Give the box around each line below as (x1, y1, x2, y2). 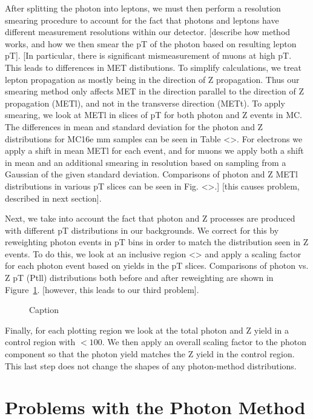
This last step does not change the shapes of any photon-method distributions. (5, 359, 297, 372)
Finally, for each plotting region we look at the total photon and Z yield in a (5, 323, 289, 336)
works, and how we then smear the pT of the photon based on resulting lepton (5, 37, 297, 50)
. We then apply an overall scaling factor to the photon (102, 335, 307, 348)
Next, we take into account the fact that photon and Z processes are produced (5, 212, 295, 225)
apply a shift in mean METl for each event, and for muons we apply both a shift (5, 144, 304, 157)
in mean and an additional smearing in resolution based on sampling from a (5, 156, 286, 168)
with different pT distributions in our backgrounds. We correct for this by (5, 223, 279, 236)
